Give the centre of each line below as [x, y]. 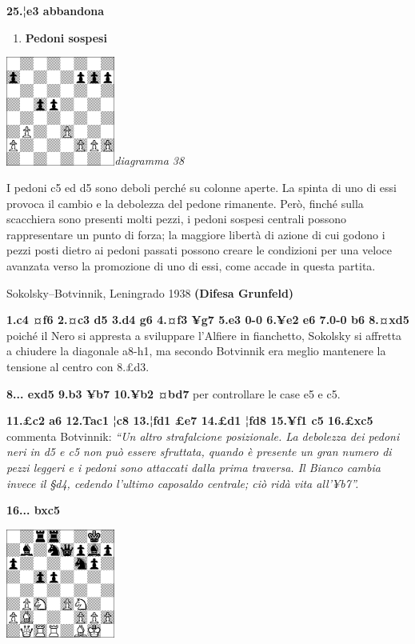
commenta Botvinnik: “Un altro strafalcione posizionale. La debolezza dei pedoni [203, 436]
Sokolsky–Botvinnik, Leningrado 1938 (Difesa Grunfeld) [150, 292]
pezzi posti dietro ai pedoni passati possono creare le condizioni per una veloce [199, 250]
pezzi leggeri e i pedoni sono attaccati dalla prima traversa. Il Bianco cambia [194, 468]
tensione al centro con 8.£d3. [78, 367]
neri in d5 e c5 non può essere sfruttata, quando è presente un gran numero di [199, 452]
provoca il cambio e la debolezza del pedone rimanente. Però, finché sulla [185, 203]
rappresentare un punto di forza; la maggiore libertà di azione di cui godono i [196, 234]
